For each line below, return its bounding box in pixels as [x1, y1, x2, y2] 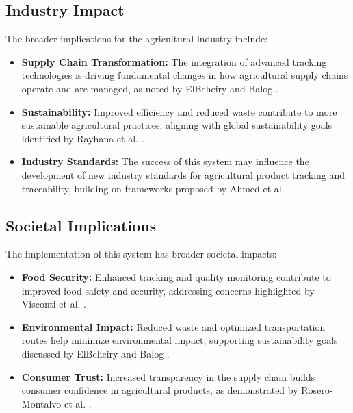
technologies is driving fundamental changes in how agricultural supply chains [21, 68, 348, 82]
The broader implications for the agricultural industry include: [5, 32, 268, 46]
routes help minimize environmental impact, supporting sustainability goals [21, 333, 338, 347]
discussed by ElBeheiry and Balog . [21, 346, 170, 360]
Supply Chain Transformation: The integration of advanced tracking [21, 54, 327, 68]
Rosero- [301, 383, 333, 397]
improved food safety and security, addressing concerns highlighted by [21, 283, 315, 297]
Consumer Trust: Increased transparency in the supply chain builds [21, 369, 315, 384]
